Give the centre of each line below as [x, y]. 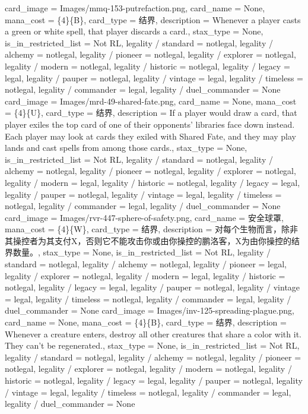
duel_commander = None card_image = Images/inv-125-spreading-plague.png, [150, 310]
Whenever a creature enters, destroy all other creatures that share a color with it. [153, 334]
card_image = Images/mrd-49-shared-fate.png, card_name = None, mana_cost [151, 101]
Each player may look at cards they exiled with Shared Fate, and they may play [150, 136]
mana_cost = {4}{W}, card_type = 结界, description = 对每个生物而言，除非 [152, 229]
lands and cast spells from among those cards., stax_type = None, [126, 148]
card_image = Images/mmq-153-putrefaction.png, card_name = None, [135, 8]
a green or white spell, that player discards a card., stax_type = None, [134, 31]
